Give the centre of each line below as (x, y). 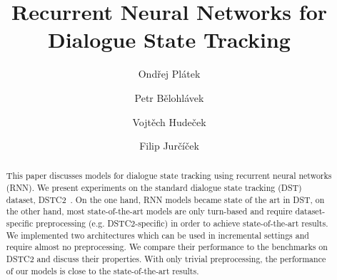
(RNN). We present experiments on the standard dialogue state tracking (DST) (154, 188)
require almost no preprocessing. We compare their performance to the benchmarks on (167, 247)
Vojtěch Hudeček (169, 121)
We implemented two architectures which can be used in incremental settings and (157, 235)
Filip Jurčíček (169, 146)
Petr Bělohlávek (169, 97)
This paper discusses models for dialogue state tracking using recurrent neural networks (169, 176)
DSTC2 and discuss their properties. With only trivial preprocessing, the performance (166, 259)
